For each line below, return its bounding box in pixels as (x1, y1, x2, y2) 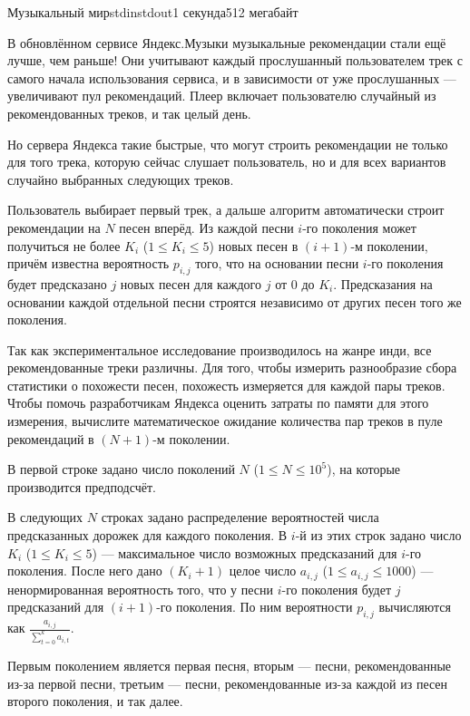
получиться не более (7, 236, 121, 255)
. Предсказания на (333, 274, 433, 293)
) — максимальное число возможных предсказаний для (92, 543, 397, 562)
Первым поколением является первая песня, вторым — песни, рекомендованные (7, 655, 452, 674)
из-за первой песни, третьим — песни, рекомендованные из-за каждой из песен (7, 673, 448, 692)
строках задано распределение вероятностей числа (101, 508, 379, 527)
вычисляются (378, 597, 451, 616)
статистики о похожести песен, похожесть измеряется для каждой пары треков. (7, 375, 446, 394)
